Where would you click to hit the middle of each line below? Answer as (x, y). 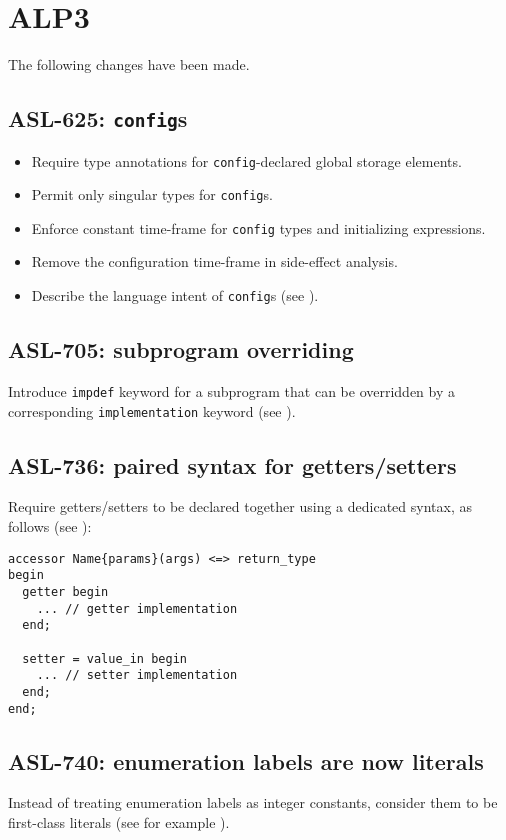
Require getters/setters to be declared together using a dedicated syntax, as (240, 506)
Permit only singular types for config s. (152, 194)
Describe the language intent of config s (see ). (175, 295)
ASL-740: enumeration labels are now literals (246, 760)
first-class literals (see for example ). (119, 821)
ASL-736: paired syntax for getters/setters (232, 464)
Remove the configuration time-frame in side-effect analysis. (214, 261)
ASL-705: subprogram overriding (181, 349)
